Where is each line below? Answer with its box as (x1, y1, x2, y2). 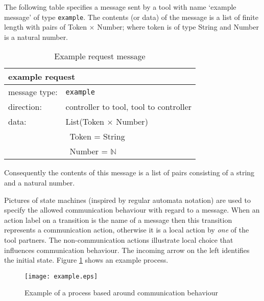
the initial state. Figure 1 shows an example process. (4, 254, 169, 265)
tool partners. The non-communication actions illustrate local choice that (4, 235, 233, 245)
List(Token (65, 115, 105, 128)
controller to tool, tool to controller (65, 101, 192, 113)
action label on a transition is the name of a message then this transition (4, 214, 232, 225)
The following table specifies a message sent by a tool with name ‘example (4, 2, 236, 12)
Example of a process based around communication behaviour (25, 287, 218, 298)
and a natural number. (4, 177, 75, 188)
